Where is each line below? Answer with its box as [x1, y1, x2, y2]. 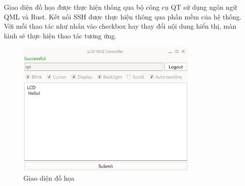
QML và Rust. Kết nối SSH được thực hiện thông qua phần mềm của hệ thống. [4, 11, 242, 21]
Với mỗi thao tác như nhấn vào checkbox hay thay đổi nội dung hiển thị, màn [4, 21, 236, 31]
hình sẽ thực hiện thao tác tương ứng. [4, 30, 117, 40]
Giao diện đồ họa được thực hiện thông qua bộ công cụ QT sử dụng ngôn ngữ [4, 2, 237, 12]
